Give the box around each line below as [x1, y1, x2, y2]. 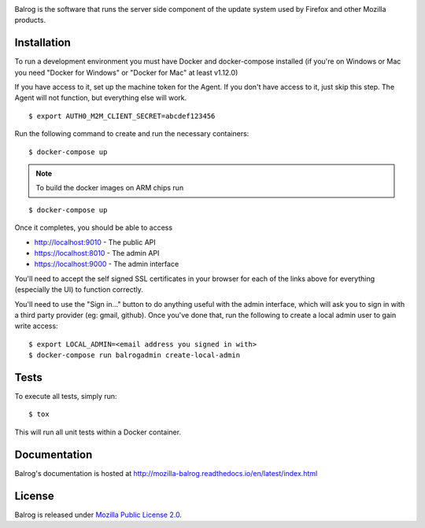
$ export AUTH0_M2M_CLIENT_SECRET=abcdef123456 [28, 111, 216, 120]
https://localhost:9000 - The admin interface [34, 260, 179, 269]
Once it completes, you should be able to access [14, 223, 173, 232]
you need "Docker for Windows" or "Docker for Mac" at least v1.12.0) [14, 68, 238, 77]
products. [14, 16, 46, 25]
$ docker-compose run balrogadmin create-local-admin [28, 351, 240, 360]
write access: [14, 321, 58, 330]
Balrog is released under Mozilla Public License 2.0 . [14, 510, 183, 519]
